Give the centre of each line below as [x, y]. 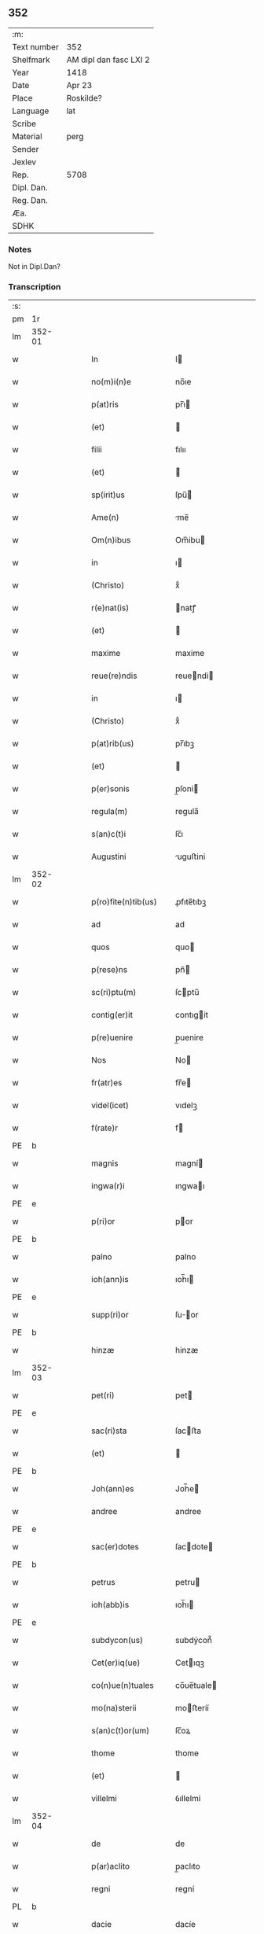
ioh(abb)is [110, 1605]
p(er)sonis [110, 789]
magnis [105, 1163]
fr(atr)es [107, 1083]
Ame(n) [105, 518]
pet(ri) [103, 1395]
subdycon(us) [117, 1641]
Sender [26, 149]
